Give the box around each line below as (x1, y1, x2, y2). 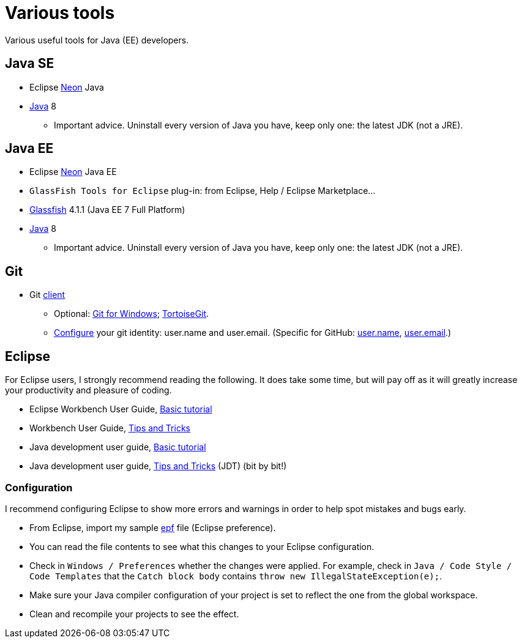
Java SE (5, 56, 54, 72)
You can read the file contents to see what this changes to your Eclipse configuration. (29, 541, 375, 552)
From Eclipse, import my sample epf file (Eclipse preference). (29, 522, 276, 533)
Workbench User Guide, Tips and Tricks (29, 423, 190, 434)
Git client (29, 289, 65, 300)
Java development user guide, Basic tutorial (29, 442, 206, 453)
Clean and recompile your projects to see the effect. (29, 608, 239, 619)
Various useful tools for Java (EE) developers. (5, 34, 189, 45)
